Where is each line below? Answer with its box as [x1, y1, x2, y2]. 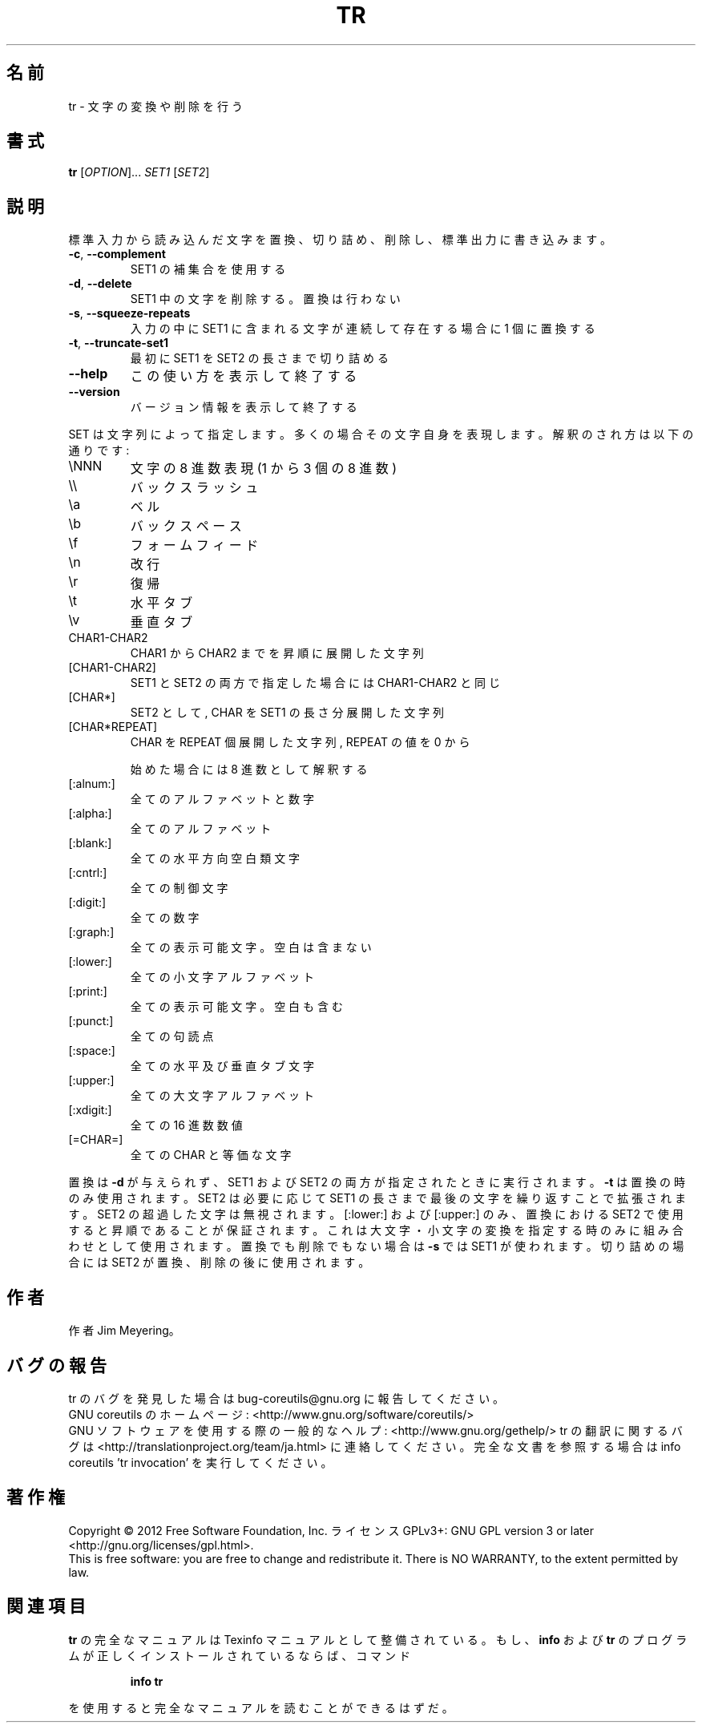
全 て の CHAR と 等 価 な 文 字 [130, 1148, 292, 1162]
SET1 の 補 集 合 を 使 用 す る [130, 262, 286, 277]
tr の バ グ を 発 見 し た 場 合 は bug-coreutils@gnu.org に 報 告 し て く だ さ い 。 [68, 1391, 505, 1405]
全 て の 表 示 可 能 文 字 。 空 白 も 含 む [130, 1000, 343, 1014]
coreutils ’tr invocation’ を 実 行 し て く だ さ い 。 [68, 1455, 333, 1469]
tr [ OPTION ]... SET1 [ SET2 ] [68, 165, 210, 180]
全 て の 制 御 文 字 [130, 881, 228, 895]
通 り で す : [68, 443, 130, 458]
